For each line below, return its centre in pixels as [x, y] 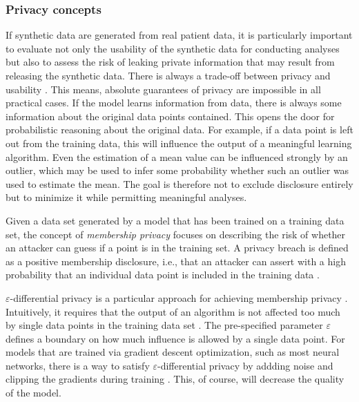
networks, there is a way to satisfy [78, 365]
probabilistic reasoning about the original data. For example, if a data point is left [179, 130]
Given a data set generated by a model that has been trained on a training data [175, 220]
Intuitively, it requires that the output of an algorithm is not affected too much [173, 311]
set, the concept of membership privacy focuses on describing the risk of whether [176, 234]
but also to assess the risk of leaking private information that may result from [170, 62]
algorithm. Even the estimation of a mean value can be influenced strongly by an [177, 156]
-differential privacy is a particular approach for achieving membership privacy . [179, 297]
